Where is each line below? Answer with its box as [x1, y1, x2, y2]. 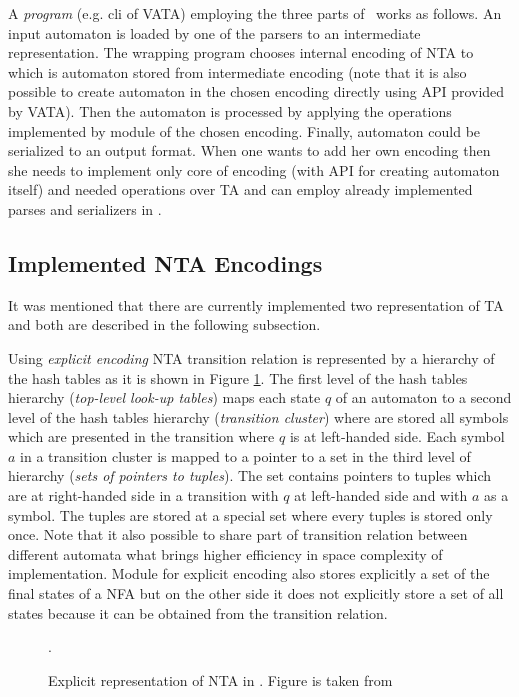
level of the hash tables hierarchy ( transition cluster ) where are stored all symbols [8, 406, 509, 427]
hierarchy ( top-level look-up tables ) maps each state [8, 387, 321, 408]
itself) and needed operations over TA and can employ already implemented [8, 179, 473, 200]
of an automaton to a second [335, 387, 512, 408]
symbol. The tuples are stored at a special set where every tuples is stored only [8, 504, 493, 525]
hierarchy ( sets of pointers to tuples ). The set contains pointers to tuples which [8, 465, 492, 486]
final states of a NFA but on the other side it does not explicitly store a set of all [8, 583, 504, 604]
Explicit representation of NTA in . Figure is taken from [48, 669, 393, 690]
